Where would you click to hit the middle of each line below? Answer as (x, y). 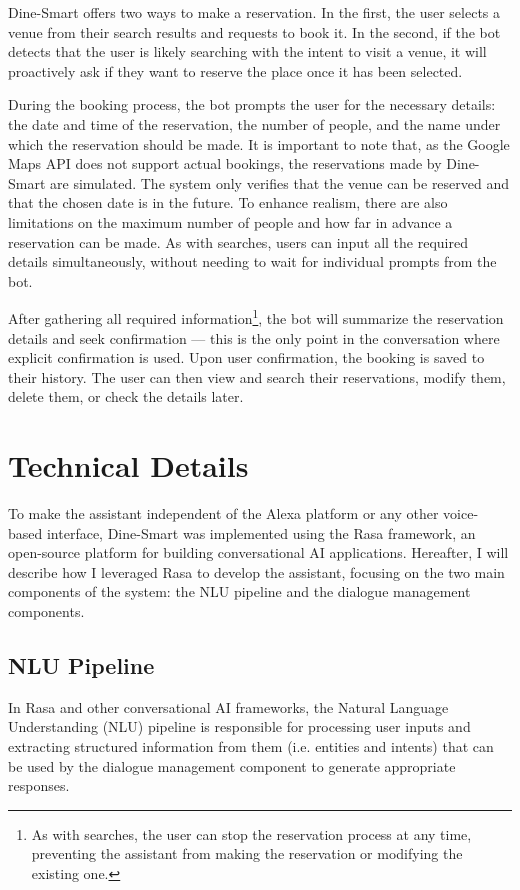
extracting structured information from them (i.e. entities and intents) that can (251, 746)
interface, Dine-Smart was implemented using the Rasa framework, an (261, 532)
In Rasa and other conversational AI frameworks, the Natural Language (228, 706)
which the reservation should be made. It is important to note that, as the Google (259, 143)
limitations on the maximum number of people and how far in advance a (230, 221)
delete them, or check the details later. (126, 396)
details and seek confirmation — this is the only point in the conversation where (254, 337)
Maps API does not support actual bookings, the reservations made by (225, 163)
